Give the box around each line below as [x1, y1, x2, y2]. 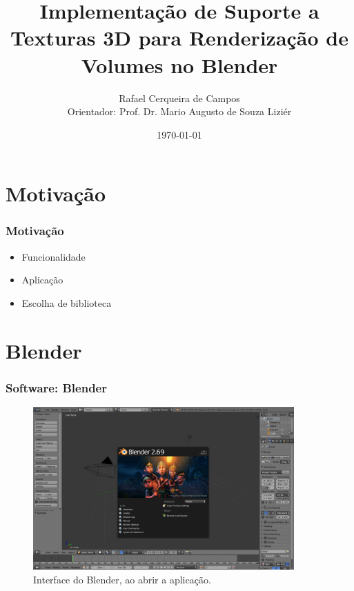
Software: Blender [6, 379, 107, 396]
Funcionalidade [21, 249, 86, 263]
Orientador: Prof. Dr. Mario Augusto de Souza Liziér [67, 104, 292, 119]
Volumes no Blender [81, 50, 278, 79]
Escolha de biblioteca [21, 295, 112, 310]
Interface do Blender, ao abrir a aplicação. [33, 572, 211, 586]
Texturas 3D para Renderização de [10, 23, 348, 52]
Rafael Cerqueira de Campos [119, 90, 240, 105]
